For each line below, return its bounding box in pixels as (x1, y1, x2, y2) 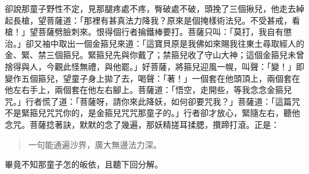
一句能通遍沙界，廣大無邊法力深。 (28, 138, 162, 150)
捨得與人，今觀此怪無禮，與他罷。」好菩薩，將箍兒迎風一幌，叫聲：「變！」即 (5, 60, 304, 72)
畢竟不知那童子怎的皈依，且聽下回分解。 (5, 158, 163, 170)
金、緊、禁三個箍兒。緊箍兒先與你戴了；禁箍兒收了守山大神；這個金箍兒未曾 (5, 49, 304, 61)
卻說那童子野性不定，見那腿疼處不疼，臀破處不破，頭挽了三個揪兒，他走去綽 (5, 2, 304, 14)
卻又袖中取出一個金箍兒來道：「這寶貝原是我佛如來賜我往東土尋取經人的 (25, 37, 304, 49)
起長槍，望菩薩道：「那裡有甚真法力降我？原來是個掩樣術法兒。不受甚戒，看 (5, 14, 300, 26)
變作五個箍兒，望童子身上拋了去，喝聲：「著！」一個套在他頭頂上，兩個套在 (5, 72, 300, 84)
